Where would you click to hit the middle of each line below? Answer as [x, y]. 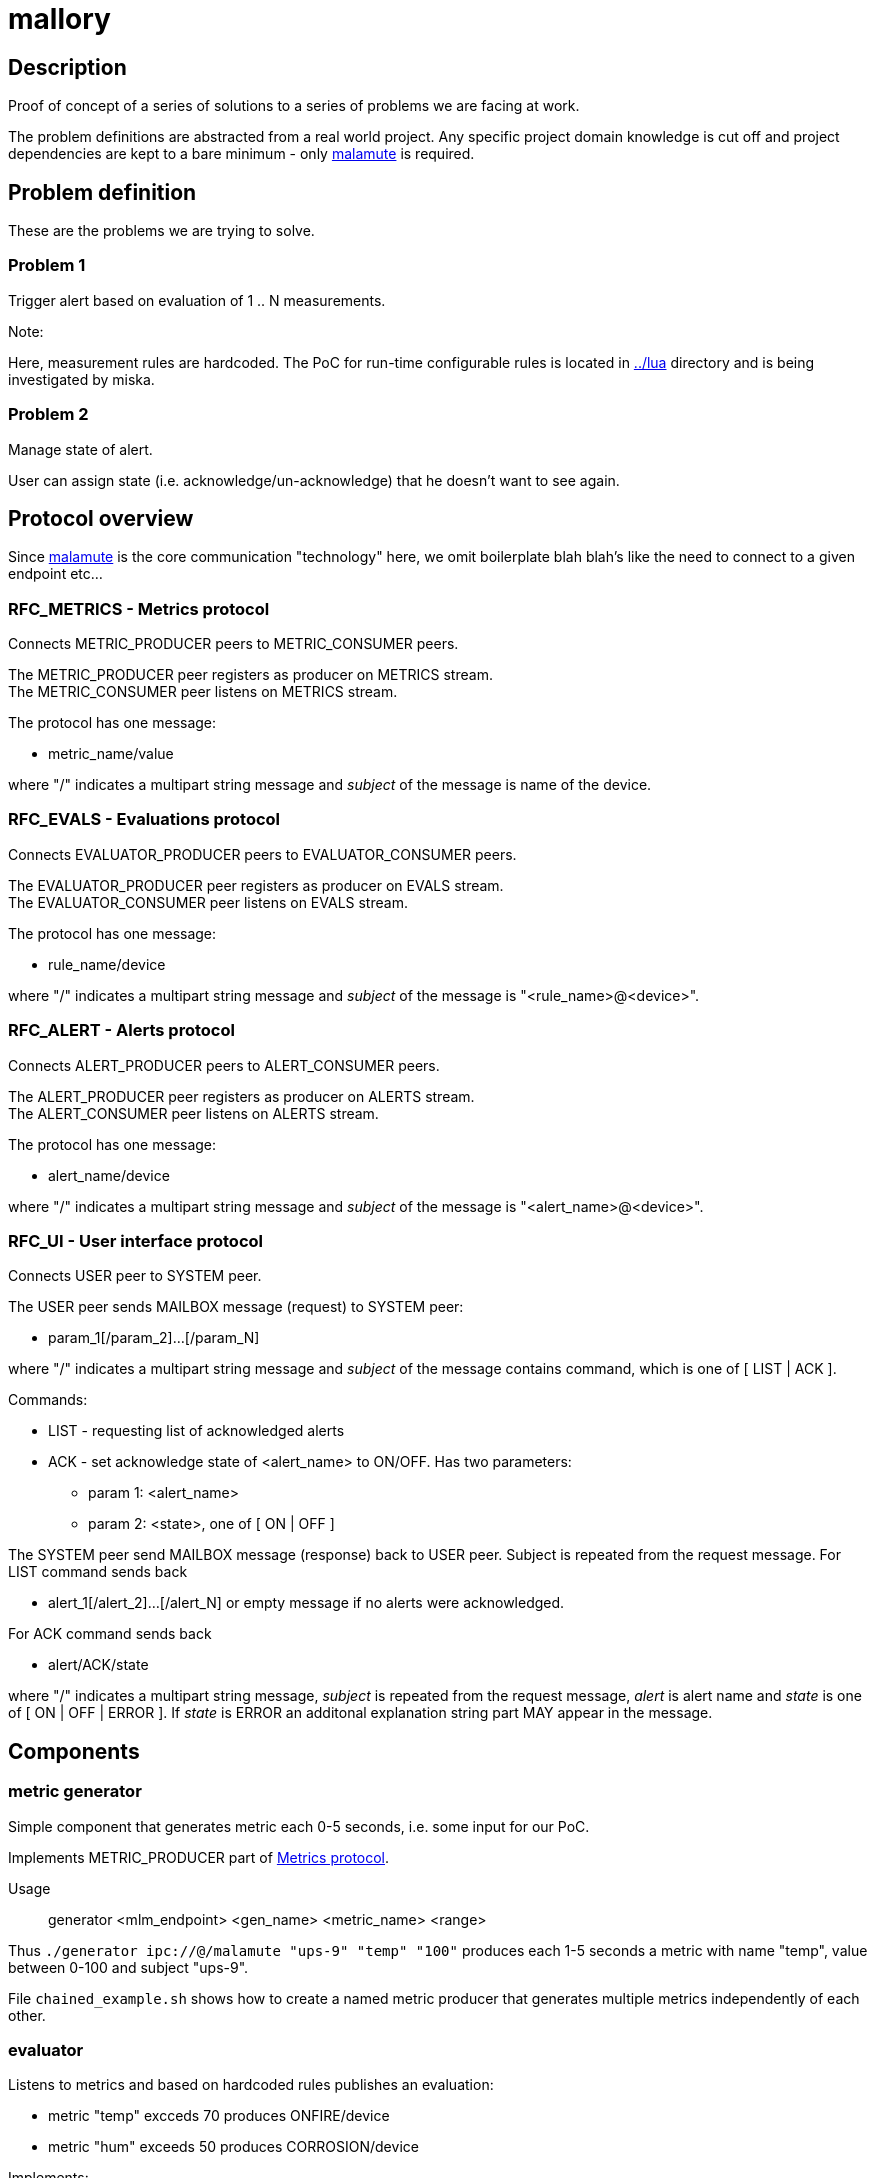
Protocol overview [101, 518]
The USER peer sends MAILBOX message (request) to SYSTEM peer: [236, 1307]
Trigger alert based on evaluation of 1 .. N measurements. [197, 300]
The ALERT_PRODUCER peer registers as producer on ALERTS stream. [241, 1096]
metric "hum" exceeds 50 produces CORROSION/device [233, 2147]
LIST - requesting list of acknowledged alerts [196, 1431]
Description [67, 67]
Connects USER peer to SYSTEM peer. [135, 1276]
